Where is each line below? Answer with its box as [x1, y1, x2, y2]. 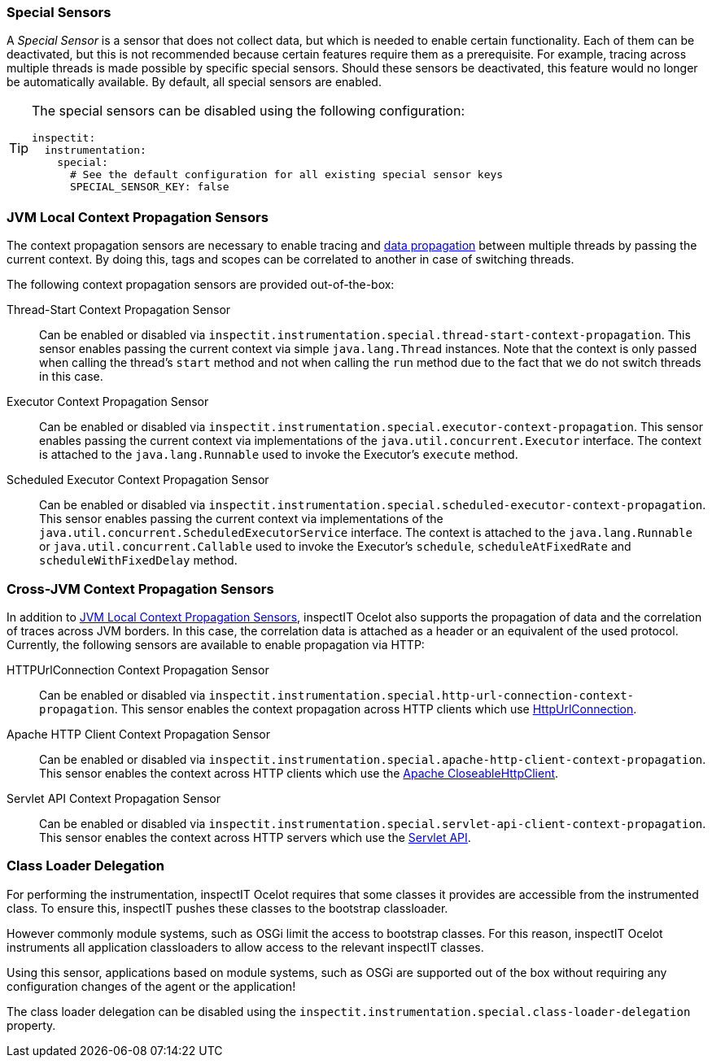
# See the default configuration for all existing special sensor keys [69, 168, 504, 181]
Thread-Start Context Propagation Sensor [7, 303, 231, 317]
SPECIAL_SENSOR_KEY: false [69, 181, 229, 194]
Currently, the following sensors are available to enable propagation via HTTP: [7, 637, 425, 652]
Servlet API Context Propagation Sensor [7, 791, 221, 805]
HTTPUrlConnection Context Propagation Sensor [7, 662, 269, 677]
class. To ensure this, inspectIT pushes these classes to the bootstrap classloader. [7, 900, 448, 915]
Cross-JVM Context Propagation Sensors [7, 580, 274, 597]
